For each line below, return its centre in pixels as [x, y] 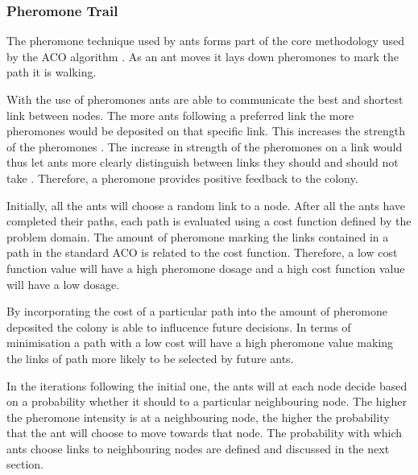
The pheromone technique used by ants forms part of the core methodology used [205, 41]
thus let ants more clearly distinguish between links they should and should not [203, 162]
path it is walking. [52, 72]
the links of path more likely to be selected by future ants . [150, 358]
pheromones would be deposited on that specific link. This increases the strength [206, 131]
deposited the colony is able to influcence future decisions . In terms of [179, 326]
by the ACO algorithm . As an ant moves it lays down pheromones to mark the [203, 56]
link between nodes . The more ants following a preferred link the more [180, 115]
